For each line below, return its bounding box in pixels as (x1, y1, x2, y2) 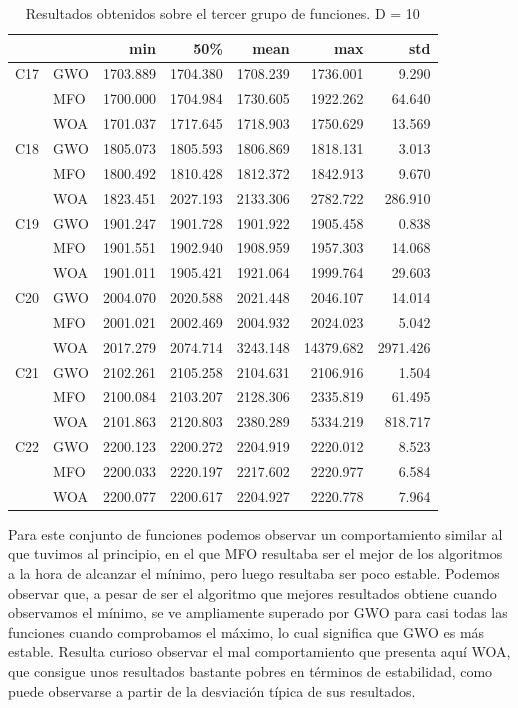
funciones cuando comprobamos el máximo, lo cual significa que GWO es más (8, 621, 485, 642)
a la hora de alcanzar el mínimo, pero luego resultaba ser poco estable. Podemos (8, 563, 500, 584)
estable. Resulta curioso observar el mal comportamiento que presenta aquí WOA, (8, 641, 511, 662)
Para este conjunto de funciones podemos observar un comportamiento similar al (8, 523, 503, 544)
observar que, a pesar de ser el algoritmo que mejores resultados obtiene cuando (8, 582, 497, 603)
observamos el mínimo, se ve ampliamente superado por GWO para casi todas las (8, 602, 508, 623)
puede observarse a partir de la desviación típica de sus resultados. (8, 680, 416, 701)
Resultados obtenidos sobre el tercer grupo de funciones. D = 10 (25, 3, 420, 23)
